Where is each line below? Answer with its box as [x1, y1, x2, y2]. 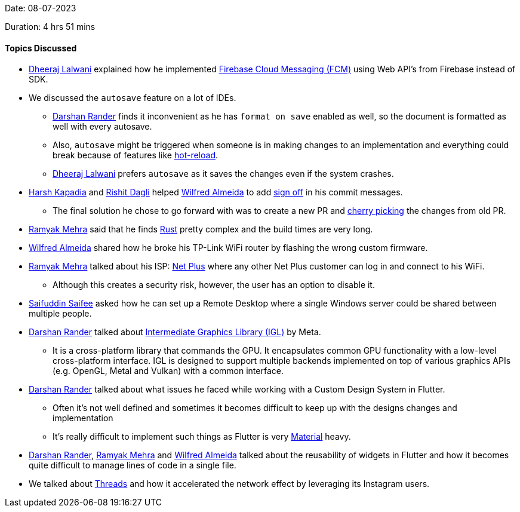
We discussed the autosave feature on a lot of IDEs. [29, 93, 236, 103]
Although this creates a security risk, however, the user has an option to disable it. [53, 280, 375, 290]
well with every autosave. [53, 121, 152, 132]
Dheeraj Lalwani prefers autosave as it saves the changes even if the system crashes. [53, 168, 394, 179]
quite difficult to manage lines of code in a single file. [29, 460, 236, 471]
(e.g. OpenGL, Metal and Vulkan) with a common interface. [53, 366, 284, 376]
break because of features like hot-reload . [53, 150, 219, 161]
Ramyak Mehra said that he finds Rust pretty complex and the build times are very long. [29, 224, 373, 235]
